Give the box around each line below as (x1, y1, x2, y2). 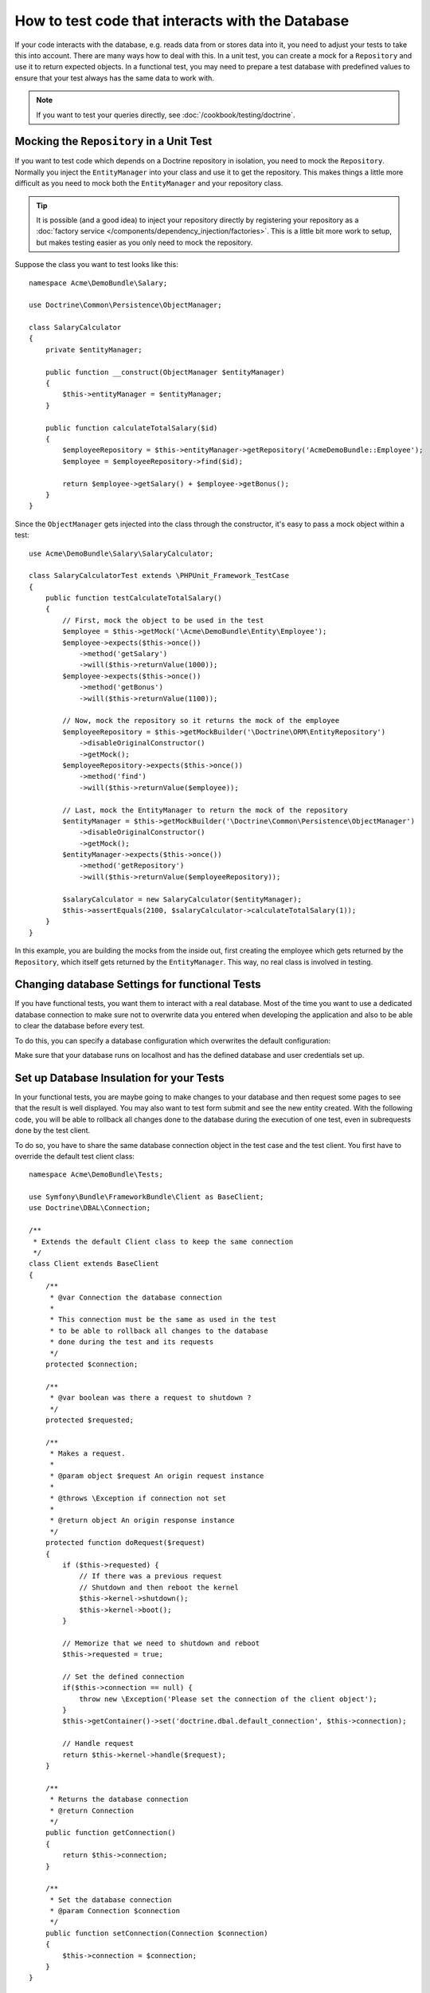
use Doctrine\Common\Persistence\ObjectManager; (29, 301, 222, 310)
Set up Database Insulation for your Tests (14, 1071, 225, 1084)
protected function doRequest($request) (45, 1539, 206, 1547)
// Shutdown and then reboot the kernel (79, 1582, 239, 1592)
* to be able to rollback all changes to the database (49, 1326, 268, 1335)
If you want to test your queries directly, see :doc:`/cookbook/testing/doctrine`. (36, 110, 295, 120)
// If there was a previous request (79, 1571, 222, 1581)
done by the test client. (14, 1126, 91, 1135)
